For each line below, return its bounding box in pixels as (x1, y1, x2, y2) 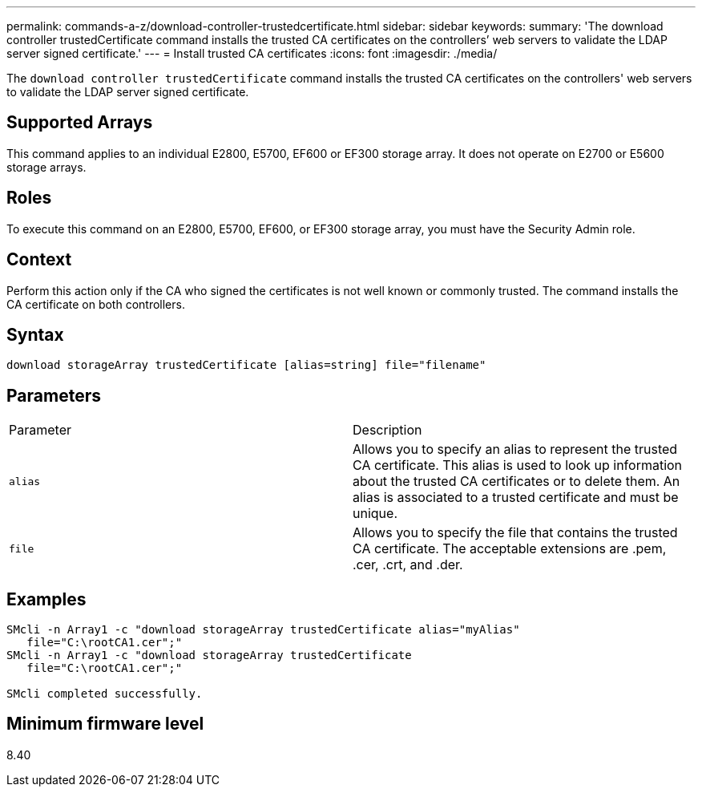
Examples (6, 589, 87, 609)
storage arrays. (6, 160, 87, 174)
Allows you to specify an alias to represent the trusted (353, 441, 678, 458)
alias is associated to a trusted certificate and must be (353, 489, 679, 506)
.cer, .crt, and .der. (353, 556, 463, 573)
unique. (353, 505, 397, 522)
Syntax (6, 324, 64, 345)
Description (353, 422, 422, 439)
